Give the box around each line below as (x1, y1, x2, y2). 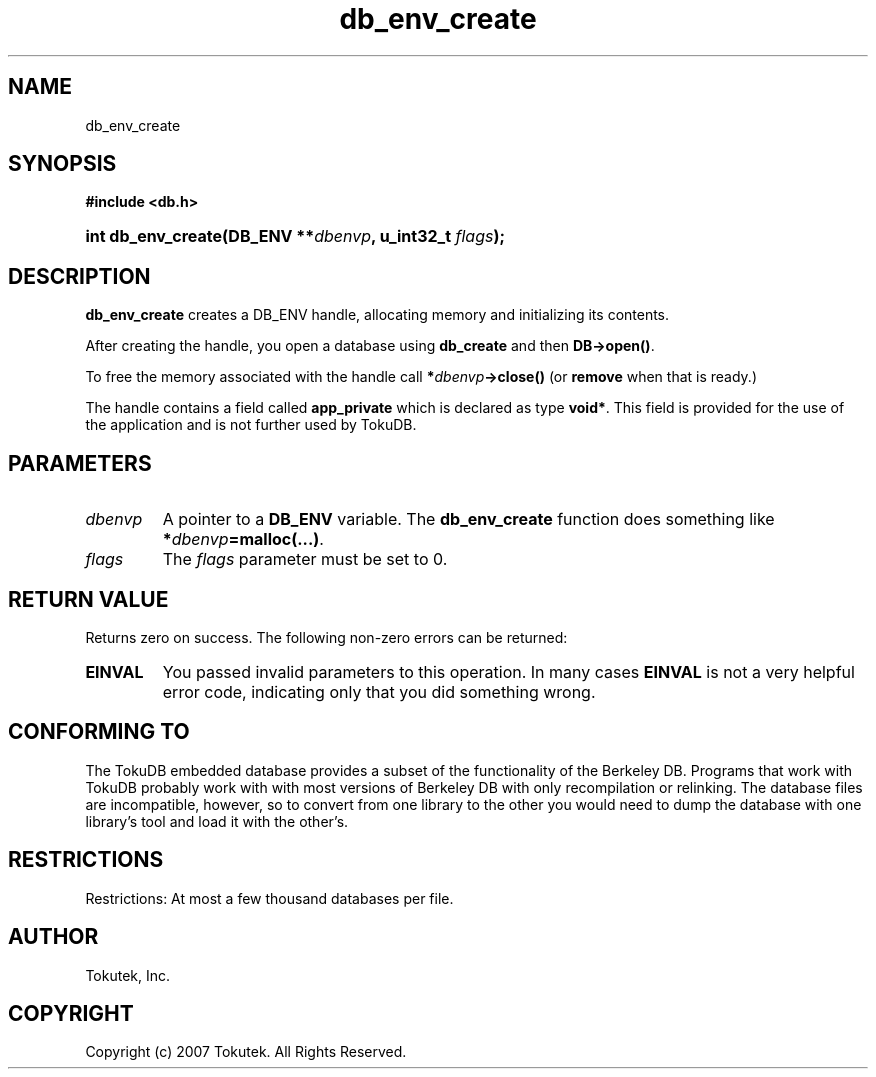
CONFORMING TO (8, 719, 190, 745)
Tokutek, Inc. (85, 966, 171, 984)
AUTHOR (8, 924, 99, 950)
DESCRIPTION (8, 263, 151, 289)
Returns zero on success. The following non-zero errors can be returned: (85, 628, 568, 646)
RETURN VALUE (8, 586, 169, 612)
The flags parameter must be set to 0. (162, 549, 448, 570)
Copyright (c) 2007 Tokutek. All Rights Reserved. (85, 1043, 407, 1061)
